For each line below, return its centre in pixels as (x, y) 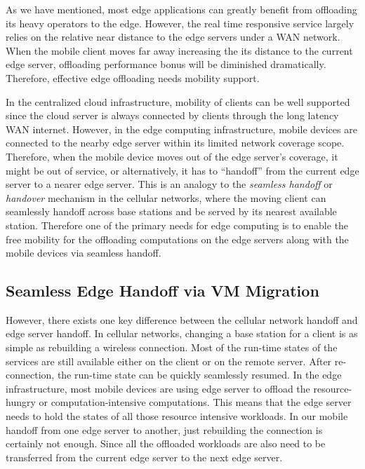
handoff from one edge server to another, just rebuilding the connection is (164, 429)
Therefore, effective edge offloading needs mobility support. (133, 77)
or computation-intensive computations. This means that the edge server (195, 402)
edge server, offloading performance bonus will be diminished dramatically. (166, 64)
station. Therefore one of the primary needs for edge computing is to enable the (177, 225)
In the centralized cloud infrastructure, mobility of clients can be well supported (178, 101)
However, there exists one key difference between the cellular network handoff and (182, 319)
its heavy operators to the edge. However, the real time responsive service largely (180, 23)
